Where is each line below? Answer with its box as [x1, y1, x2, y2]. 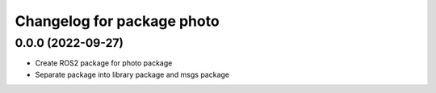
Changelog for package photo [15, 12, 220, 30]
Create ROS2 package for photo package [35, 58, 173, 68]
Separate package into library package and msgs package [35, 70, 230, 79]
